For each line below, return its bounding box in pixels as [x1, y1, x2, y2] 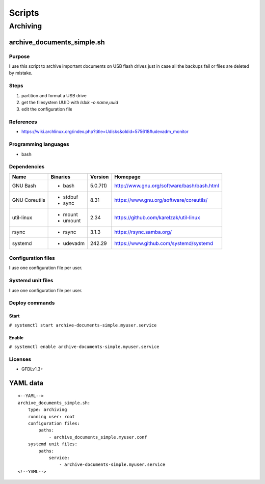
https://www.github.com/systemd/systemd [114, 240, 213, 246]
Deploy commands [9, 299, 55, 306]
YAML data [9, 378, 44, 387]
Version [90, 173, 109, 180]
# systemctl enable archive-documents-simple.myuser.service [9, 344, 159, 350]
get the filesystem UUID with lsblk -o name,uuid [21, 99, 119, 105]
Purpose [9, 53, 30, 60]
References [9, 118, 37, 125]
